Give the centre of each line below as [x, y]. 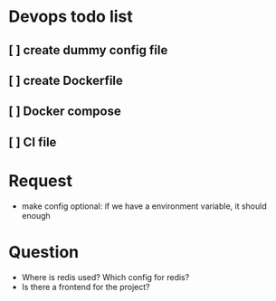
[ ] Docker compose [65, 112]
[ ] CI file [33, 142]
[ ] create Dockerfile [66, 80]
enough [36, 215]
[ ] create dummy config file [88, 50]
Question [43, 252]
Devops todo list [71, 17]
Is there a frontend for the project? [86, 287]
